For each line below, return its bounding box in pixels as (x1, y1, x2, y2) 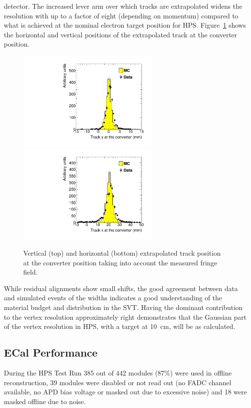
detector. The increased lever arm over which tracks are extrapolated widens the (4, 1, 243, 11)
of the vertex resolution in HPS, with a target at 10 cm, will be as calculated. (4, 321, 235, 331)
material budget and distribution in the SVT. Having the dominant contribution (4, 302, 243, 312)
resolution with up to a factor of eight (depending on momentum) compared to (4, 10, 238, 20)
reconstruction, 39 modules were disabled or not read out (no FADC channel (4, 377, 232, 387)
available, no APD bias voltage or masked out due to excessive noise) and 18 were (4, 387, 247, 397)
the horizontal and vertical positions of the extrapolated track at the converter (4, 29, 237, 39)
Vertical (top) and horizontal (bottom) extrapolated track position (23, 248, 221, 258)
